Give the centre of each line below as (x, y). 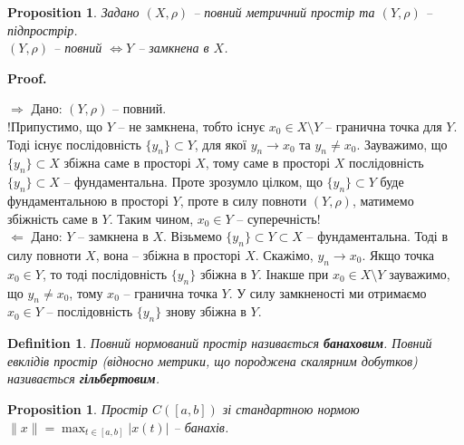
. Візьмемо (193, 236)
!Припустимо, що (55, 126)
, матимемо (383, 200)
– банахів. (201, 426)
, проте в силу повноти (243, 200)
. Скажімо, (284, 254)
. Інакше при (293, 273)
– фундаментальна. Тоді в (377, 236)
